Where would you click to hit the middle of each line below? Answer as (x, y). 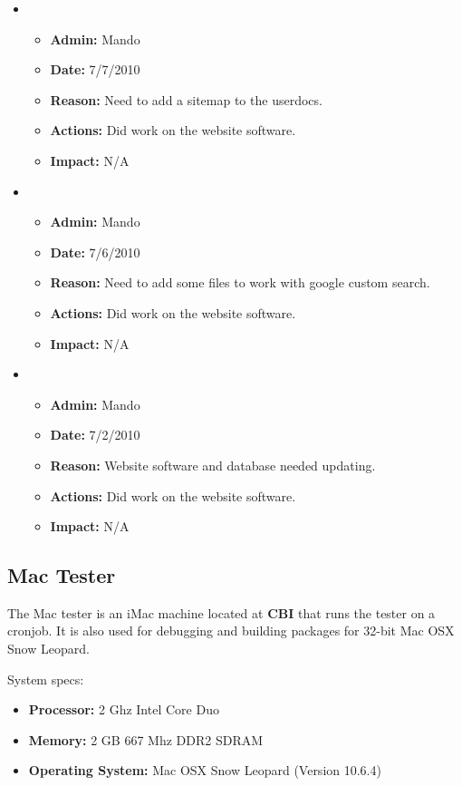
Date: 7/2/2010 (95, 435)
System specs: (46, 679)
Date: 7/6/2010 (95, 252)
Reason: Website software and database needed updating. (213, 465)
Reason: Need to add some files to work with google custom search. (240, 282)
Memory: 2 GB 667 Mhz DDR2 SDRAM (146, 739)
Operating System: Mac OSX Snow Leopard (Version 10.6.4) (205, 770)
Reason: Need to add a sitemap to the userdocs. (186, 99)
